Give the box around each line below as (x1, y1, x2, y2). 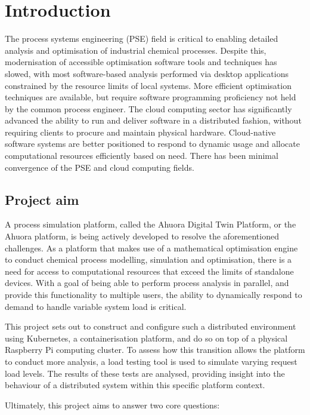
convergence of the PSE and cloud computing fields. (5, 161, 194, 173)
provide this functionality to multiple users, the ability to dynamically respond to (5, 288, 302, 301)
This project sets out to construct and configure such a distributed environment (5, 320, 296, 333)
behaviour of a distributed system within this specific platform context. (5, 379, 265, 391)
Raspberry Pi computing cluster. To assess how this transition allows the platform (5, 343, 305, 356)
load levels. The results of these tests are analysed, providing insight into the (5, 367, 285, 379)
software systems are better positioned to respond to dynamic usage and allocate (5, 137, 300, 150)
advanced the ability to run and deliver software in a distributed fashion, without (5, 114, 302, 127)
